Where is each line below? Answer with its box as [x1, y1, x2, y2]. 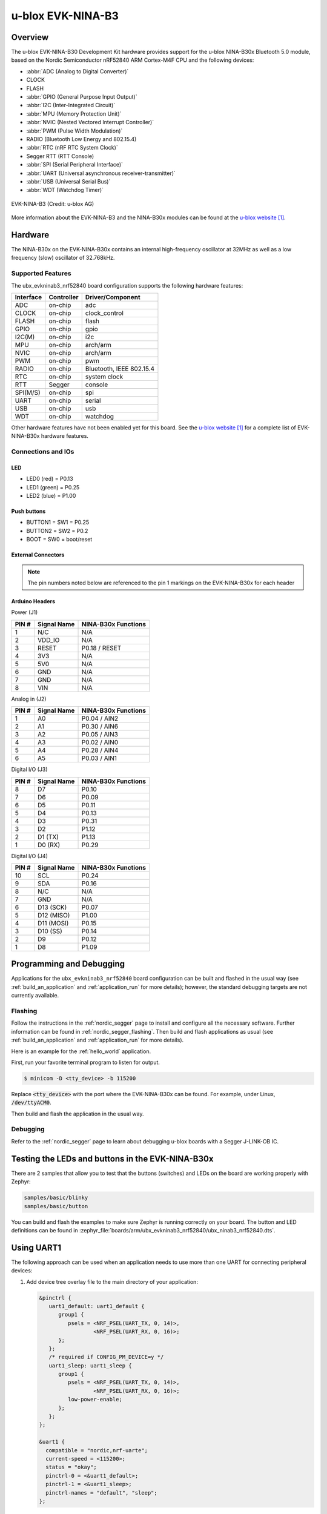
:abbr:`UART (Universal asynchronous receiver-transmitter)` [26, 170, 176, 177]
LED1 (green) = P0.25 [26, 483, 80, 491]
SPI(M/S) [15, 388, 41, 397]
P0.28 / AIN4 [81, 746, 119, 755]
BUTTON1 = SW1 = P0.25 [26, 518, 90, 526]
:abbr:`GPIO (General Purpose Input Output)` [26, 93, 137, 101]
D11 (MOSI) [37, 919, 69, 927]
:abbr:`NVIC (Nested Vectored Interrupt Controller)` [26, 119, 154, 126]
